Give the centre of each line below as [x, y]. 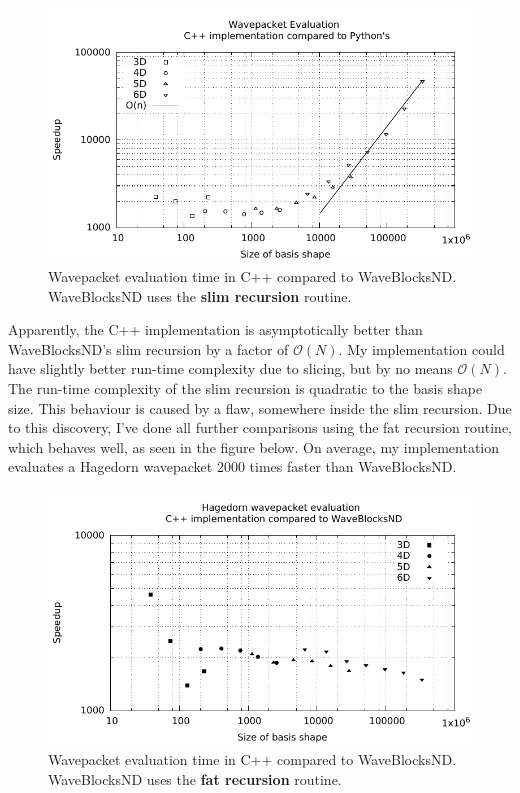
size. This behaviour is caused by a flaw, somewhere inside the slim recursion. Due [260, 407]
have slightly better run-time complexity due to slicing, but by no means [230, 368]
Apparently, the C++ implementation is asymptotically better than [215, 329]
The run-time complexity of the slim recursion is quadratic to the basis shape [245, 387]
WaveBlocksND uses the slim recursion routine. [200, 295]
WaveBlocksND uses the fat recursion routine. [195, 778]
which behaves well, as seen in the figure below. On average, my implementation [254, 446]
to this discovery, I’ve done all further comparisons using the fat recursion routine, [260, 427]
